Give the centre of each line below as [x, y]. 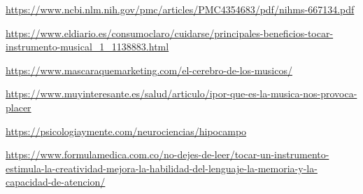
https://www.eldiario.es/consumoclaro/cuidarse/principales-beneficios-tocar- [170, 33]
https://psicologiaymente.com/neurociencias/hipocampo [126, 131]
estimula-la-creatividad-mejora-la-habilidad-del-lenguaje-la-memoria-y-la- [162, 168]
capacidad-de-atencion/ [56, 182]
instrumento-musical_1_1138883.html [87, 47]
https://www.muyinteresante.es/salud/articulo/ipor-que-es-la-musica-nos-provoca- [181, 93]
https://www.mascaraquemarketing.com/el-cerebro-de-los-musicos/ [149, 70]
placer [19, 107]
